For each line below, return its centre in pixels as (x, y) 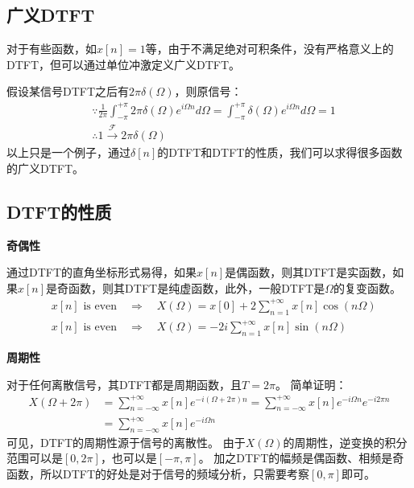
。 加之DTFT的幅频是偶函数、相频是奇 (301, 458)
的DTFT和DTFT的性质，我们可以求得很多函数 (280, 152)
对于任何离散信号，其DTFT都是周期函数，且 (124, 384)
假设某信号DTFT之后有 (68, 91)
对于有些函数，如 (52, 49)
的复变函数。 (367, 287)
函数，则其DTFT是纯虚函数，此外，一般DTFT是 (197, 287)
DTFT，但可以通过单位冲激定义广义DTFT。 (124, 64)
